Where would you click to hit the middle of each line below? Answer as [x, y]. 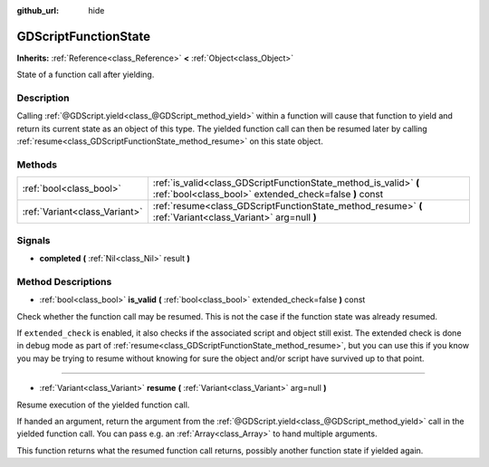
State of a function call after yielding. [86, 75]
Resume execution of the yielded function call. [103, 405]
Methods [37, 165]
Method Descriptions [64, 281]
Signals [34, 240]
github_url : [38, 10]
